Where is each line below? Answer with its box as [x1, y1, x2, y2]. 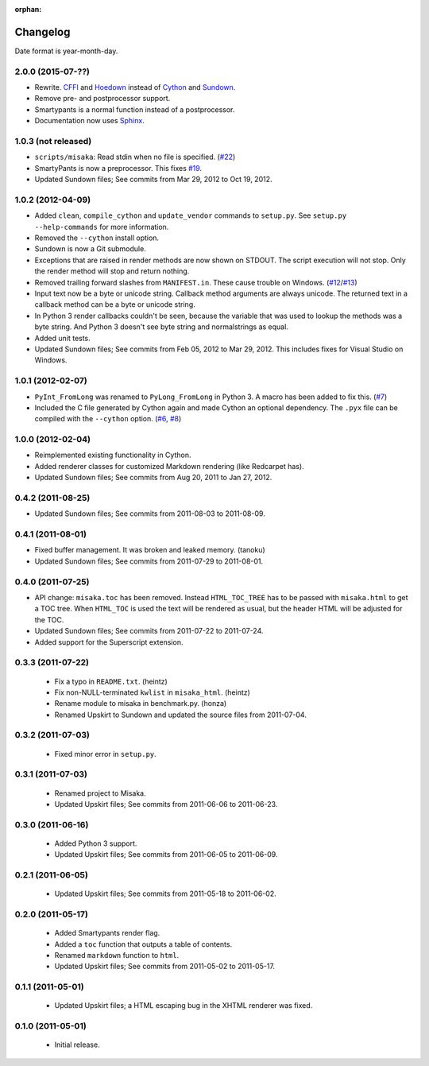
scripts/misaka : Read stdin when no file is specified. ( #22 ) [34, 152, 236, 162]
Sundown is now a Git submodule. [34, 244, 146, 254]
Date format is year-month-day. [14, 46, 118, 56]
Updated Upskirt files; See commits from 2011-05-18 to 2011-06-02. [54, 889, 277, 898]
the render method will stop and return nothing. [34, 266, 190, 276]
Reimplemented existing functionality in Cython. [34, 450, 191, 460]
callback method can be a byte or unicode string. [34, 300, 196, 309]
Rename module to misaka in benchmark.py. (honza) [54, 699, 227, 708]
